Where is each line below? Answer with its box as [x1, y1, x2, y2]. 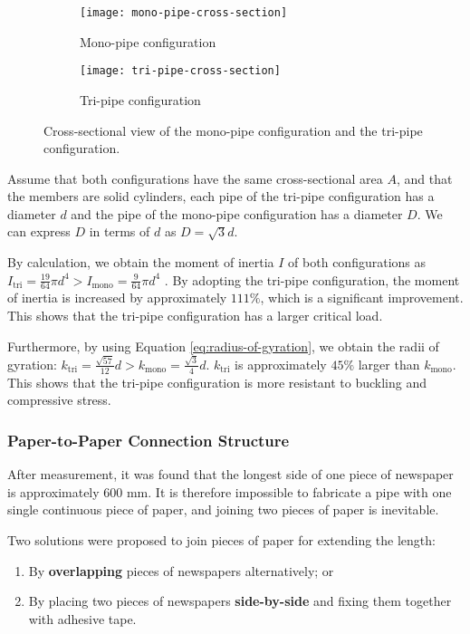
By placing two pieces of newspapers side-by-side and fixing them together [28, 591, 452, 610]
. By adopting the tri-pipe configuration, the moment [164, 270, 460, 289]
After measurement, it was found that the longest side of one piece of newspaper [7, 465, 454, 484]
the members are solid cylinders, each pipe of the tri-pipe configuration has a [7, 187, 435, 206]
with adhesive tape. [28, 609, 137, 628]
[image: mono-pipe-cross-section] [80, 6, 288, 19]
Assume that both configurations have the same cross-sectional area [7, 168, 383, 187]
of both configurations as [288, 253, 427, 272]
